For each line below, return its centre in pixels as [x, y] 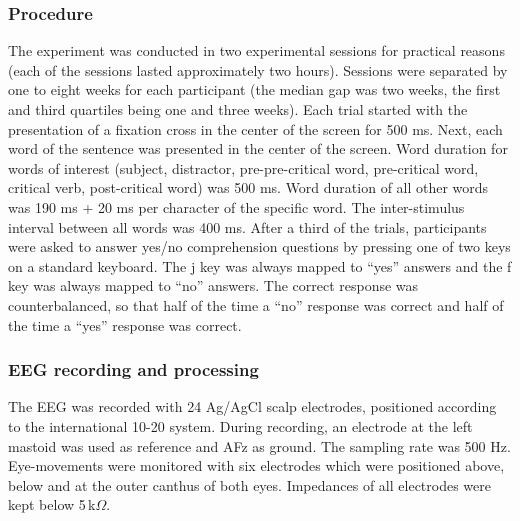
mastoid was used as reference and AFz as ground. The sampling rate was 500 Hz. [259, 445]
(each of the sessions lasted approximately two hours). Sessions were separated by [258, 69]
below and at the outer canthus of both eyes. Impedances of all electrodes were [249, 484]
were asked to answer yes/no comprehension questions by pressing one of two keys [259, 246]
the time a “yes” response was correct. [125, 324]
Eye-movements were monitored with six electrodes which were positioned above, [256, 465]
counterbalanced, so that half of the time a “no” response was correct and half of [256, 304]
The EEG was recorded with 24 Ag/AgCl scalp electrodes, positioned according [252, 406]
